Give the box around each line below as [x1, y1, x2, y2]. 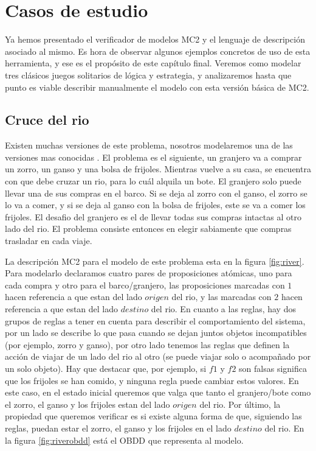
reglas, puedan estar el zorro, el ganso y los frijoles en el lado [5, 421, 232, 434]
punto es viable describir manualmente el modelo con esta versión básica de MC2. [5, 80, 309, 93]
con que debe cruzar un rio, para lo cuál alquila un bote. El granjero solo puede [5, 175, 301, 187]
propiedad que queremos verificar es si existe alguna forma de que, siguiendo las [5, 410, 302, 422]
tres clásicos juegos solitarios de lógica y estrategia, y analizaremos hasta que [5, 68, 292, 81]
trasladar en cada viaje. [5, 234, 92, 247]
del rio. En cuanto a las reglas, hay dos [151, 302, 296, 315]
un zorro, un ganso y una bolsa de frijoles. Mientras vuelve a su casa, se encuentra [5, 163, 311, 175]
